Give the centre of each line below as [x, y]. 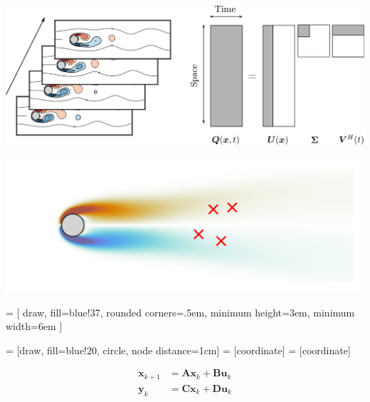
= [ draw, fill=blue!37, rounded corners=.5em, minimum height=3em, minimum [180, 312]
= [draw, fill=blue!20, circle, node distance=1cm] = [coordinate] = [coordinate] [178, 350]
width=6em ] [34, 326]
